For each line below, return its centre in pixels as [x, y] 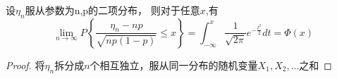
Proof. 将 [25, 65]
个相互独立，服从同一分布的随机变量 [174, 65]
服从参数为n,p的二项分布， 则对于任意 [112, 10]
